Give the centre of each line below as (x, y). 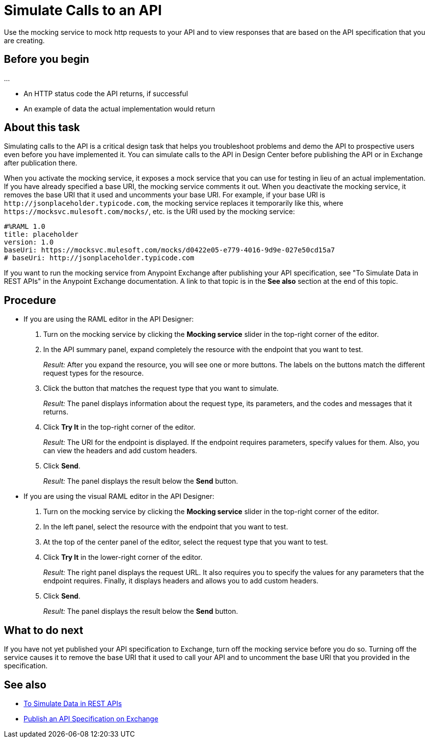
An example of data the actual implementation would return (119, 109)
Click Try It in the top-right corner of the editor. (120, 427)
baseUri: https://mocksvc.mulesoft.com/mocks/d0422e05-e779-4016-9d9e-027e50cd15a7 (170, 250)
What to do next (44, 630)
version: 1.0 (29, 242)
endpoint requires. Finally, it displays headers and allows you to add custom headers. (181, 581)
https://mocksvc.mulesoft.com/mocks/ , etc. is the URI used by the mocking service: (149, 212)
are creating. (25, 40)
